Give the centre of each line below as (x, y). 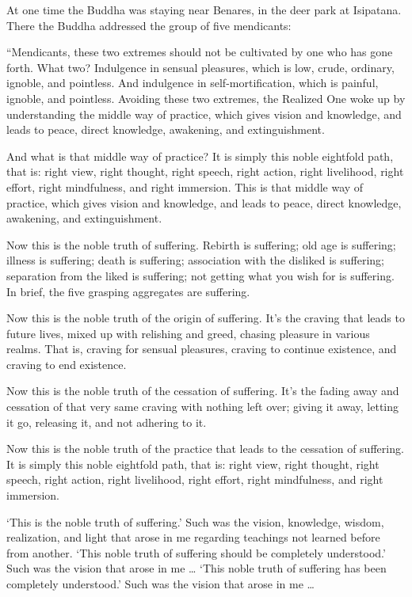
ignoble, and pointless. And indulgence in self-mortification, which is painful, (193, 83)
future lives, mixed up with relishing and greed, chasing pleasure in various (188, 333)
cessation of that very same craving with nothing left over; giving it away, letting (203, 407)
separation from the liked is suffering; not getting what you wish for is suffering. (200, 275)
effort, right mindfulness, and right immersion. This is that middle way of (185, 186)
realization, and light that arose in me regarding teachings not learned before (193, 537)
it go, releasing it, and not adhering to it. (107, 422)
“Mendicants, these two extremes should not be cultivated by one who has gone (200, 52)
